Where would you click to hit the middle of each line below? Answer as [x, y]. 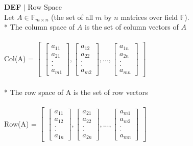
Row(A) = [20, 123]
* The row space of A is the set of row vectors [76, 92]
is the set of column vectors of [131, 27]
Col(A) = [19, 58]
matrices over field [149, 17]
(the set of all [72, 17]
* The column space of [40, 27]
